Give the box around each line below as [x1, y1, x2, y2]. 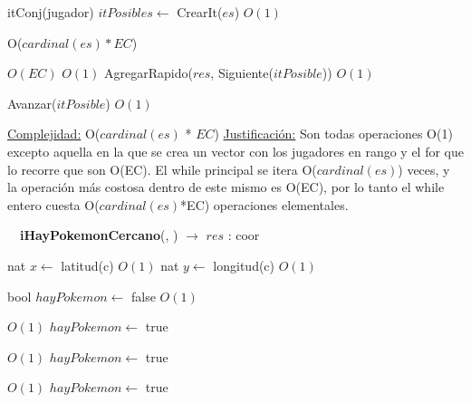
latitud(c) [61, 255, 114, 274]
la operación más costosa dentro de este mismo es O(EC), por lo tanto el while [7, 178, 445, 197]
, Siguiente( [210, 63, 274, 82]
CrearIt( [177, 3, 223, 21]
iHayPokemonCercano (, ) [20, 225, 178, 245]
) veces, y [398, 159, 450, 178]
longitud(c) [213, 255, 275, 274]
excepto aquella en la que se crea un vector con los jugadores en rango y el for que [7, 141, 464, 160]
